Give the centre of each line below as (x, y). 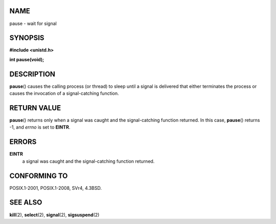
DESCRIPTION (32, 74)
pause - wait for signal (33, 23)
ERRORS (23, 142)
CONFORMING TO (39, 176)
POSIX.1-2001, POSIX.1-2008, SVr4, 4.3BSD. (56, 188)
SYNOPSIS (27, 38)
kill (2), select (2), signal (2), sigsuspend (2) (54, 215)
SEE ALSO (26, 202)
